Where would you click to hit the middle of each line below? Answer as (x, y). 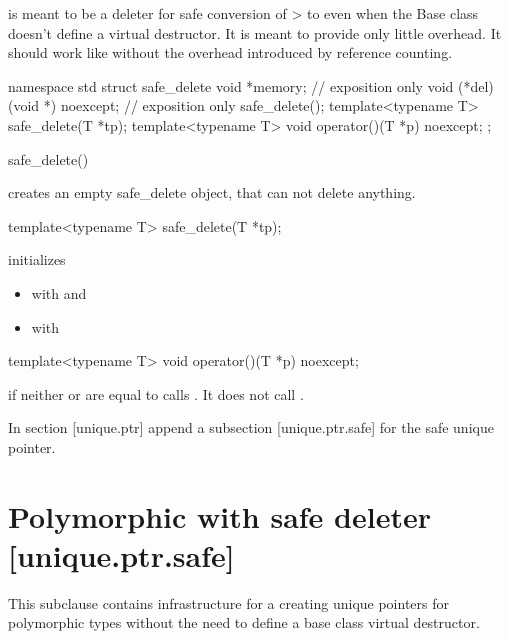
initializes (37, 259)
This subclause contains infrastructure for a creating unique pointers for (228, 602)
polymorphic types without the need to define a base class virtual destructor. (244, 622)
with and (59, 292)
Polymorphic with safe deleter (219, 515)
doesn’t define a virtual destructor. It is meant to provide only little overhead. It (255, 32)
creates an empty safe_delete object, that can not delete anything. (212, 192)
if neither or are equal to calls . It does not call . (156, 393)
